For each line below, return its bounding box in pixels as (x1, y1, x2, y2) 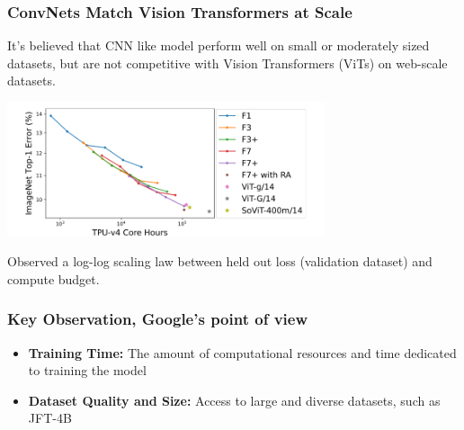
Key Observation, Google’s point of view (7, 308, 308, 330)
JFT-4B (28, 408, 72, 427)
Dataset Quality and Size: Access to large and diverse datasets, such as (28, 390, 441, 409)
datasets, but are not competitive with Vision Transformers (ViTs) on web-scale (7, 53, 448, 72)
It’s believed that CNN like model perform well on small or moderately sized (7, 36, 430, 55)
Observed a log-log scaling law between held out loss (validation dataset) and (7, 252, 433, 271)
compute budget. (7, 269, 100, 288)
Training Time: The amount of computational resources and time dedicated (28, 343, 457, 362)
